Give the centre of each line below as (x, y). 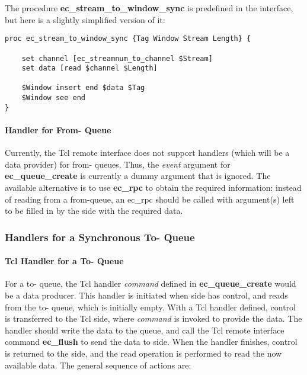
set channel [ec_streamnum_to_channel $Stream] (117, 58)
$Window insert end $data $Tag (83, 88)
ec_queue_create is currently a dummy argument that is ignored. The (138, 176)
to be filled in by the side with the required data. (94, 211)
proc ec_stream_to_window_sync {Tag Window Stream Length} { (128, 39)
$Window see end (54, 98)
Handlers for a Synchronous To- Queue (100, 237)
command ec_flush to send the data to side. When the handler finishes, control (151, 342)
